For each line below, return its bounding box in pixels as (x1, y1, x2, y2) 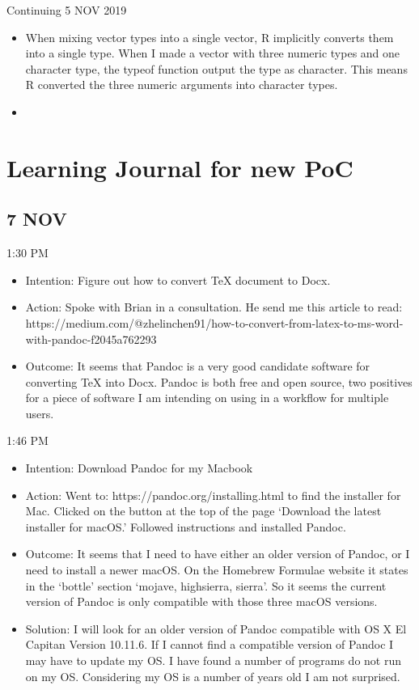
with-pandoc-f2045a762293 (25, 330, 157, 347)
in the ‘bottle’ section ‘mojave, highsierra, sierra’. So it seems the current (25, 577, 387, 594)
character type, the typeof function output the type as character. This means (25, 60, 408, 77)
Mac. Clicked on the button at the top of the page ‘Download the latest (25, 502, 382, 519)
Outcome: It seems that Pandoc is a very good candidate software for (25, 358, 370, 375)
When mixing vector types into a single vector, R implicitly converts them (25, 28, 394, 45)
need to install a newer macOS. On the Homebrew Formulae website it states (25, 561, 408, 578)
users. (25, 404, 54, 421)
